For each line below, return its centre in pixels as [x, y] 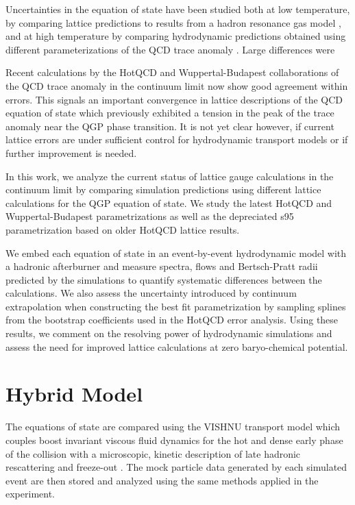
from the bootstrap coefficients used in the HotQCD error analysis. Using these [172, 320]
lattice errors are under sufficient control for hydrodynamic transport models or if [177, 139]
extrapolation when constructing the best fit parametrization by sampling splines [176, 306]
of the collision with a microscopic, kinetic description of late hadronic [153, 453]
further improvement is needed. [71, 152]
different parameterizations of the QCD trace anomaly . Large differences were [170, 49]
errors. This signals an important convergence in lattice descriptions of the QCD [174, 99]
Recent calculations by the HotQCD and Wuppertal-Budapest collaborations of [172, 72]
